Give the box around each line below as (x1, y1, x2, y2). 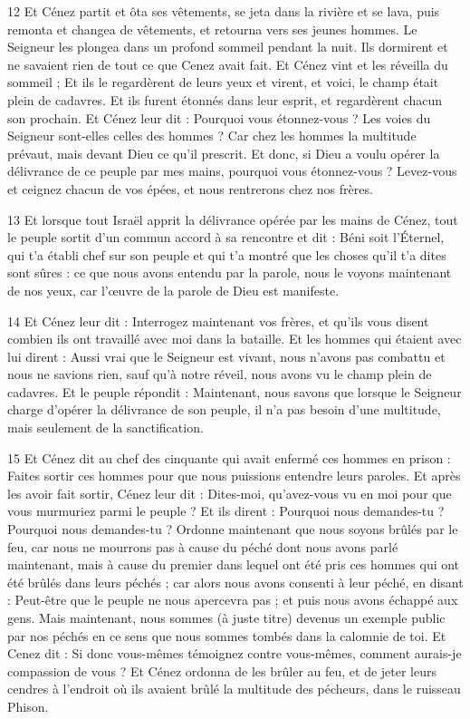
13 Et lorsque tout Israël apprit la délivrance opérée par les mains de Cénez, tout (7, 209, 458, 228)
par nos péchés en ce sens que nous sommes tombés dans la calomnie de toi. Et (7, 626, 446, 645)
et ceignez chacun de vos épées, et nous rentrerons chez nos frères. (7, 179, 373, 198)
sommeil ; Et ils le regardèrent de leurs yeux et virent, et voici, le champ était (7, 73, 439, 92)
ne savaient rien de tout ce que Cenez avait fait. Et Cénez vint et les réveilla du (7, 54, 448, 73)
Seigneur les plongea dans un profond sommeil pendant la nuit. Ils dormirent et (7, 37, 448, 56)
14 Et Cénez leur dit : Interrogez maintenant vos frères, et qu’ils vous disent (7, 311, 429, 330)
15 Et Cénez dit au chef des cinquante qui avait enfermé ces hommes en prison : (7, 448, 451, 467)
